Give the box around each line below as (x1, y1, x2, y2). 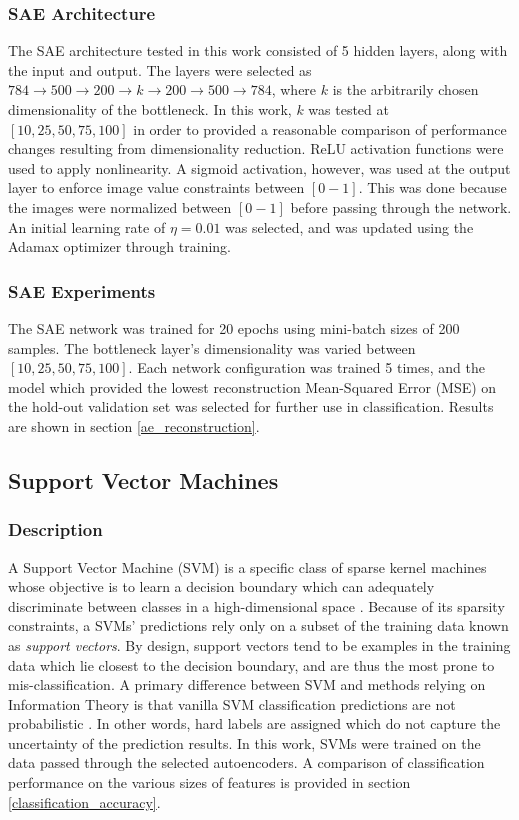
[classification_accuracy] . (8, 791, 161, 812)
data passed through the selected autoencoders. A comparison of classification (8, 752, 485, 773)
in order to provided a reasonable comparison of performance (133, 118, 507, 139)
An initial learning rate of (8, 216, 166, 237)
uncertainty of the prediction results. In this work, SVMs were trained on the (8, 732, 481, 753)
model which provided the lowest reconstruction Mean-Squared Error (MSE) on (8, 376, 497, 397)
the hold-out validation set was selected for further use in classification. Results (8, 396, 494, 417)
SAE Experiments (8, 278, 156, 303)
